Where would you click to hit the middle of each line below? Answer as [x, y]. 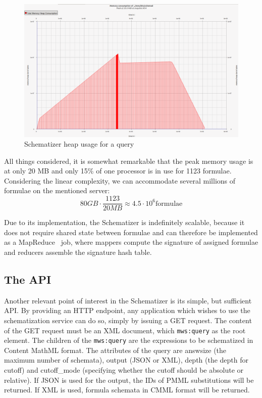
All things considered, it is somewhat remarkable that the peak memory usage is [129, 161]
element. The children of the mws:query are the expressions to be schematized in [129, 340]
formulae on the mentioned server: [57, 190]
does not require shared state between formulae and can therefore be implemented [131, 232]
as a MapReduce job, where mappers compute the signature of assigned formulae [131, 242]
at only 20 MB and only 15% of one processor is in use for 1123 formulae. [118, 171]
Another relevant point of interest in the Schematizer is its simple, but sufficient [128, 300]
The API [28, 279]
